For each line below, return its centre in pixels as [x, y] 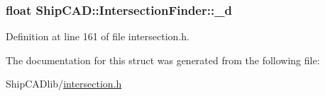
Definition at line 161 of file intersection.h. [98, 36]
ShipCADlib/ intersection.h [64, 84]
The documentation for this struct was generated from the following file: [163, 60]
